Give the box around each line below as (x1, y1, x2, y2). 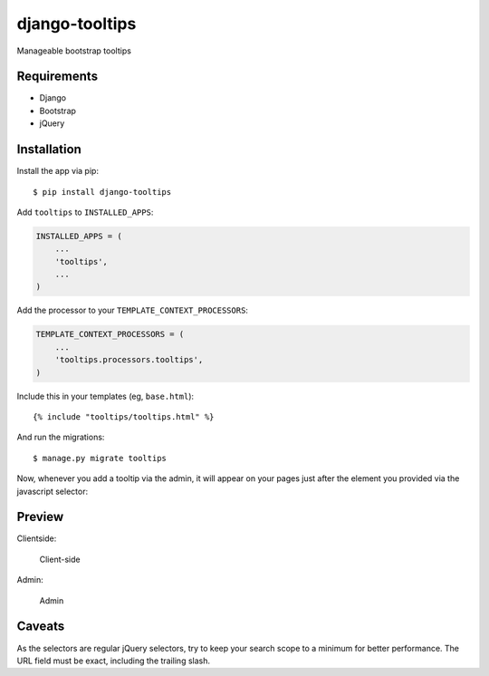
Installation (16, 141, 81, 158)
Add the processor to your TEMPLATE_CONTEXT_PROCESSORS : (16, 304, 249, 316)
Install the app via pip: (16, 166, 100, 177)
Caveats (16, 619, 65, 634)
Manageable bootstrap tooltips (16, 45, 131, 56)
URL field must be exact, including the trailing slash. (16, 655, 211, 666)
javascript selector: (16, 486, 89, 497)
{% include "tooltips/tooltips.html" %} (33, 411, 215, 421)
